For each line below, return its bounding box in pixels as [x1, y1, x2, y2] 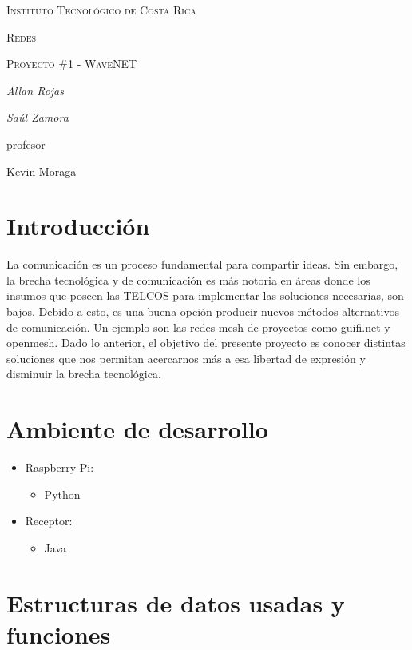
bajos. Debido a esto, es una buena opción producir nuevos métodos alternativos [6, 303, 399, 320]
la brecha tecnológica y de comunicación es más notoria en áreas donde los [6, 271, 370, 288]
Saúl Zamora [6, 109, 69, 126]
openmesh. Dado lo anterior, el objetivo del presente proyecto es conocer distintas [6, 334, 406, 351]
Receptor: [25, 512, 73, 529]
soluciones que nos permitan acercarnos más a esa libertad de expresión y [6, 349, 366, 366]
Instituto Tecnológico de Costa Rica [6, 2, 196, 18]
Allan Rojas [6, 82, 64, 98]
